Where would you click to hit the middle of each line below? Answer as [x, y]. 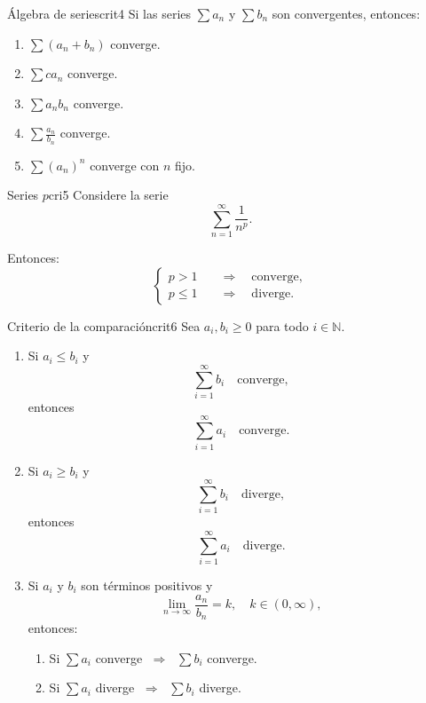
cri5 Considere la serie [108, 195]
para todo [282, 325]
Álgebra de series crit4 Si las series [99, 13]
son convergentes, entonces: [346, 13]
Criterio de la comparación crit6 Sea [104, 325]
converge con [125, 165]
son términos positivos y [147, 585]
